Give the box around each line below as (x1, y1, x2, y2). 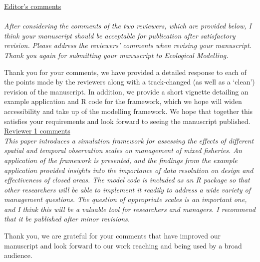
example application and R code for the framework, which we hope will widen (4, 96, 242, 106)
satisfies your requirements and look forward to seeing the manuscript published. (4, 115, 251, 126)
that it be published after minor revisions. (4, 213, 130, 224)
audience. (4, 250, 32, 260)
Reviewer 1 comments (4, 125, 70, 136)
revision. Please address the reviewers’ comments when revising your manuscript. (4, 40, 252, 50)
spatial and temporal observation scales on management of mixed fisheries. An (4, 145, 242, 155)
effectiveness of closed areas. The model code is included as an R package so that (4, 174, 250, 185)
